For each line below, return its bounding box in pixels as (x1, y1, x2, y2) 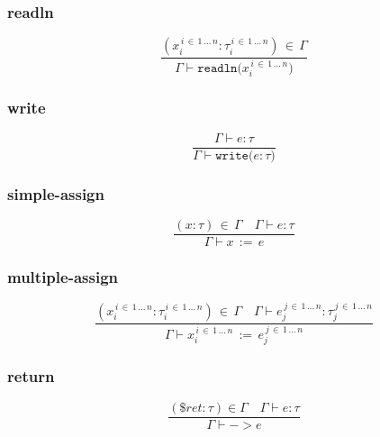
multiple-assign (7, 265, 118, 287)
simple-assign (7, 182, 104, 205)
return (7, 365, 55, 387)
